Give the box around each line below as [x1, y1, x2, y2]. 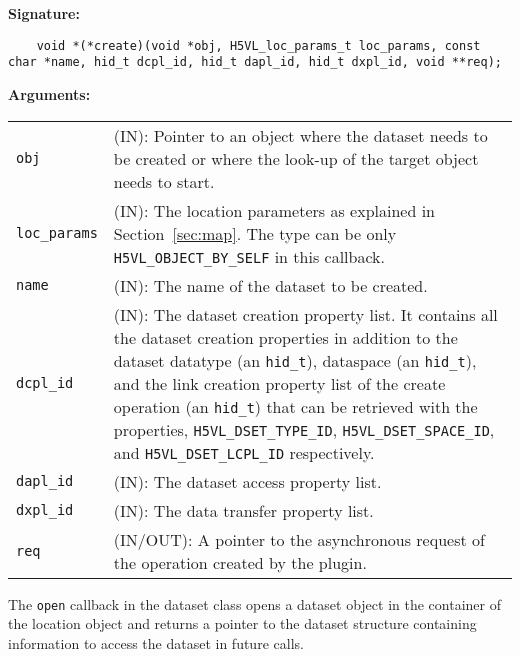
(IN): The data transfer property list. [113, 498, 374, 522]
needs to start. [113, 169, 215, 193]
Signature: [8, 3, 80, 23]
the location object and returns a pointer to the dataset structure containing [8, 613, 477, 634]
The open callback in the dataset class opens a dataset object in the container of [8, 593, 501, 614]
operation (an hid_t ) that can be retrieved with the [113, 394, 478, 418]
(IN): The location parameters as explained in [113, 198, 435, 222]
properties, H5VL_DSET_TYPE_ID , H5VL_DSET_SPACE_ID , [113, 417, 495, 441]
